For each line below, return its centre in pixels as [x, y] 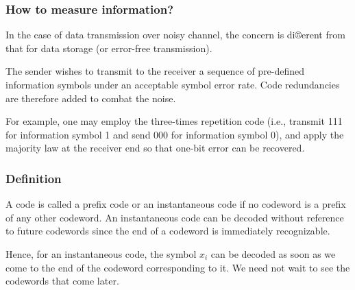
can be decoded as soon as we [273, 253]
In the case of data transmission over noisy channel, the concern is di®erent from [175, 35]
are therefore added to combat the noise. [91, 98]
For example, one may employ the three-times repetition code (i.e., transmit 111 [174, 121]
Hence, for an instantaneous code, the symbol [101, 253]
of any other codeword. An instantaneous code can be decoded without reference [175, 217]
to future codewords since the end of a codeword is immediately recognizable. [168, 231]
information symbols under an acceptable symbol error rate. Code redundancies [173, 84]
